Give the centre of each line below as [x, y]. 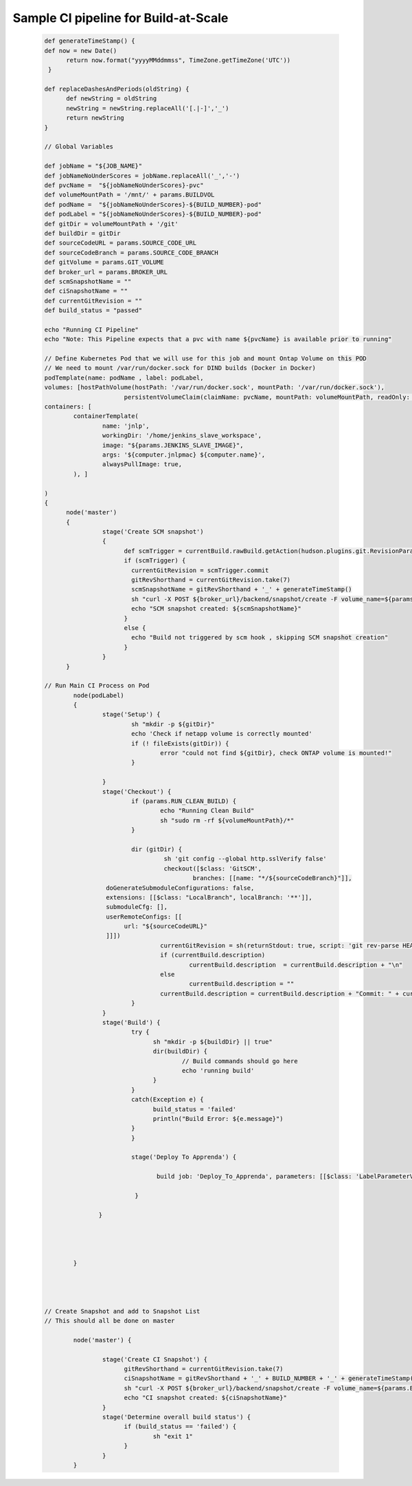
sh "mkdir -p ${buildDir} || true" [213, 1041]
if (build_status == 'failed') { [180, 1427]
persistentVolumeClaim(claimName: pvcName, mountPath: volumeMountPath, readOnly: [267, 397]
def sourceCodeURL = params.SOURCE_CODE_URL [121, 243]
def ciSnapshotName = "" [86, 291]
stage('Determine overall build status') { [176, 1417]
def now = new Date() [81, 51]
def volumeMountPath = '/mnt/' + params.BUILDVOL [129, 195]
